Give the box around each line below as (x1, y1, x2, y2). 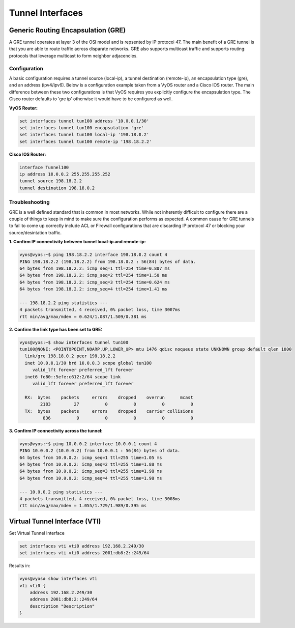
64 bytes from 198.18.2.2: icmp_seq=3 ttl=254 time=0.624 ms (19, 279, 170, 285)
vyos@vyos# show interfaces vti (19, 576, 98, 582)
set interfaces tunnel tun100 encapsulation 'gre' (19, 125, 145, 130)
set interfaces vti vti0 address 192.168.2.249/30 (19, 543, 145, 549)
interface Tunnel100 (19, 165, 69, 170)
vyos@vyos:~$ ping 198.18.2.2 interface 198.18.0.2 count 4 (19, 252, 168, 257)
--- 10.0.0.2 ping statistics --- (19, 489, 103, 495)
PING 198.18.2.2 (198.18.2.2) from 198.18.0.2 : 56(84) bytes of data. (19, 258, 196, 264)
